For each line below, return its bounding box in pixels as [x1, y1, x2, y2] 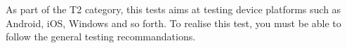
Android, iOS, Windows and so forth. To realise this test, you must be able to [6, 15, 341, 30]
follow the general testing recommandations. [6, 29, 196, 44]
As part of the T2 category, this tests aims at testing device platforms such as [6, 2, 341, 16]
